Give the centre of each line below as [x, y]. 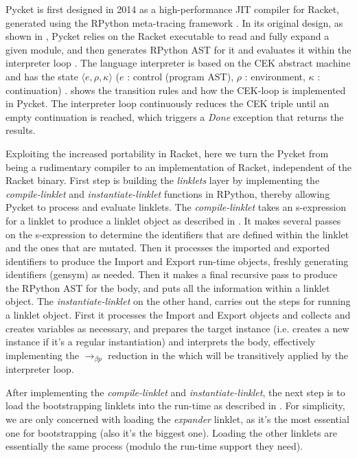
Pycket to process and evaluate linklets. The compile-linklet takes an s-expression [176, 207]
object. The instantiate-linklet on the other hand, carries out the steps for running [178, 301]
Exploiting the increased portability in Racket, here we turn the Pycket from [167, 153]
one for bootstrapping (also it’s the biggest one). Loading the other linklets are [171, 432]
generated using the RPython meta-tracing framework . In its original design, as [174, 22]
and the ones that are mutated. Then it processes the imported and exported [168, 248]
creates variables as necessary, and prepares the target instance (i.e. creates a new [177, 328]
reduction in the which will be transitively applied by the [228, 355]
